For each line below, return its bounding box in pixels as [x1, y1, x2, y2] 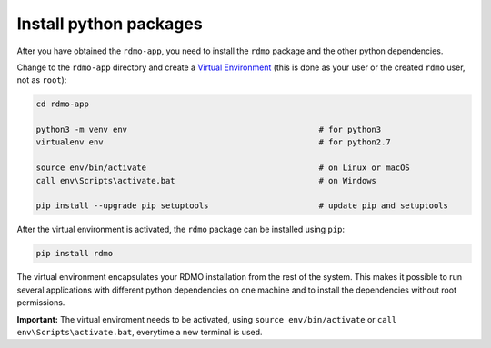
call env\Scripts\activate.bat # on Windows [35, 175, 377, 185]
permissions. [16, 297, 65, 308]
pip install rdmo [35, 248, 114, 259]
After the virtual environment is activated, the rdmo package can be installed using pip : [16, 224, 346, 235]
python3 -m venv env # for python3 [35, 124, 382, 135]
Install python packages [16, 14, 204, 34]
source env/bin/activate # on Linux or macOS [35, 163, 411, 173]
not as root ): [16, 75, 67, 85]
